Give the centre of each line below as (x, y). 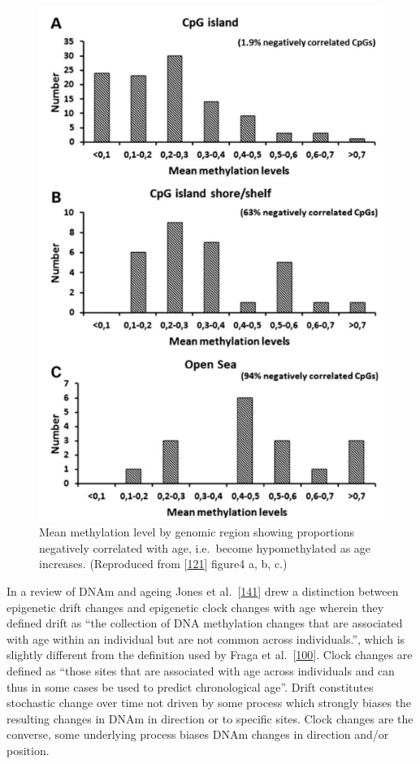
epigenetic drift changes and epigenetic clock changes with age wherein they (195, 607)
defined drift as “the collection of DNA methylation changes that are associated (205, 623)
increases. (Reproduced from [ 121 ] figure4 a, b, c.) (163, 564)
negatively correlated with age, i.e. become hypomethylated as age (205, 547)
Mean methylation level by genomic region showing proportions (197, 532)
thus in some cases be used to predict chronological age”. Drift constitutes (190, 686)
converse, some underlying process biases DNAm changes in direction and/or (198, 734)
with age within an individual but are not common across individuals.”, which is (206, 638)
